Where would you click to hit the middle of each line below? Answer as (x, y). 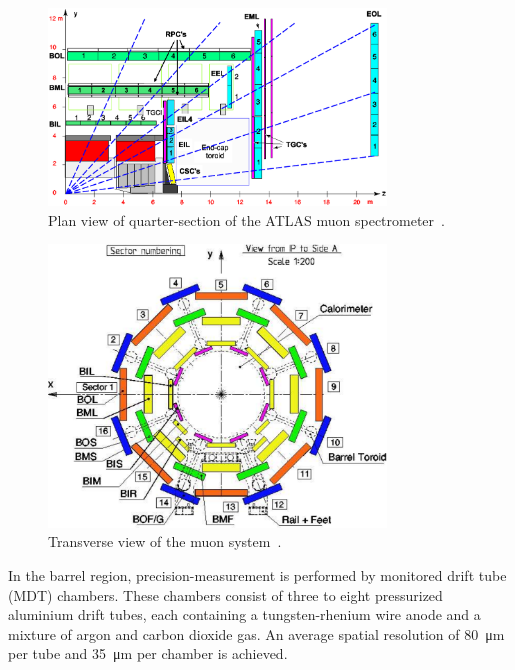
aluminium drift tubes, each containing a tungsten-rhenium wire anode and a (244, 614)
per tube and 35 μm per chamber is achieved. (148, 653)
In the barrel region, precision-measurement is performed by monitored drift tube (257, 574)
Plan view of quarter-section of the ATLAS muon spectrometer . (246, 219)
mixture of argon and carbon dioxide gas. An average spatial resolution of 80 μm (256, 633)
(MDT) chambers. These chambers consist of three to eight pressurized (225, 594)
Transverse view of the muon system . (165, 541)
